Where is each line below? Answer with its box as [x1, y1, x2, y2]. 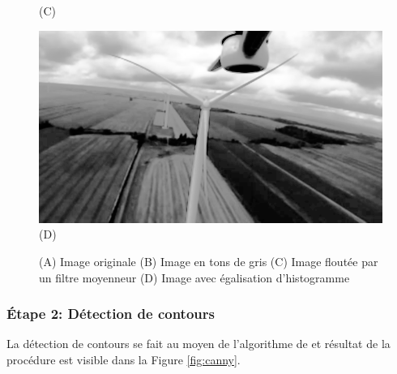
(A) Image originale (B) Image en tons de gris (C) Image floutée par [39, 253, 378, 270]
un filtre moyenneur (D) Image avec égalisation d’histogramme [39, 269, 350, 286]
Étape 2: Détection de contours [6, 303, 215, 324]
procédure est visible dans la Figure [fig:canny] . [6, 351, 241, 368]
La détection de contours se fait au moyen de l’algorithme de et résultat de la [6, 335, 391, 352]
